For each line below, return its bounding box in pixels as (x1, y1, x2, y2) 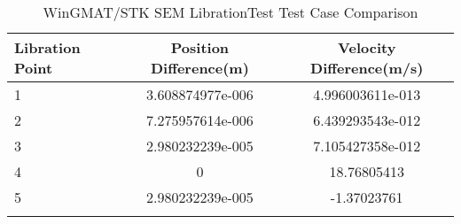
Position (170, 37, 230, 58)
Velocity (338, 37, 396, 58)
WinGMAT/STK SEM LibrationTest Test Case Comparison (43, 2, 418, 22)
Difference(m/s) (310, 58, 424, 78)
